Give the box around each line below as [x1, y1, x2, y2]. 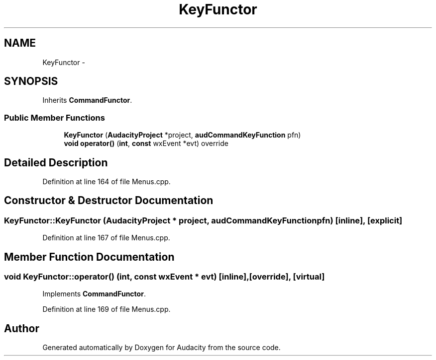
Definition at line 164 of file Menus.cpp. [42, 177, 171, 186]
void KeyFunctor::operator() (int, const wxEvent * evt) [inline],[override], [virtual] [4, 272, 325, 282]
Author [4, 322, 39, 335]
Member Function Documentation [4, 250, 175, 263]
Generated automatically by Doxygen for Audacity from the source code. [42, 343, 281, 352]
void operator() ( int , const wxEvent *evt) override [64, 139, 228, 148]
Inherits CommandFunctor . [42, 96, 132, 105]
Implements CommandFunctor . [42, 289, 146, 298]
